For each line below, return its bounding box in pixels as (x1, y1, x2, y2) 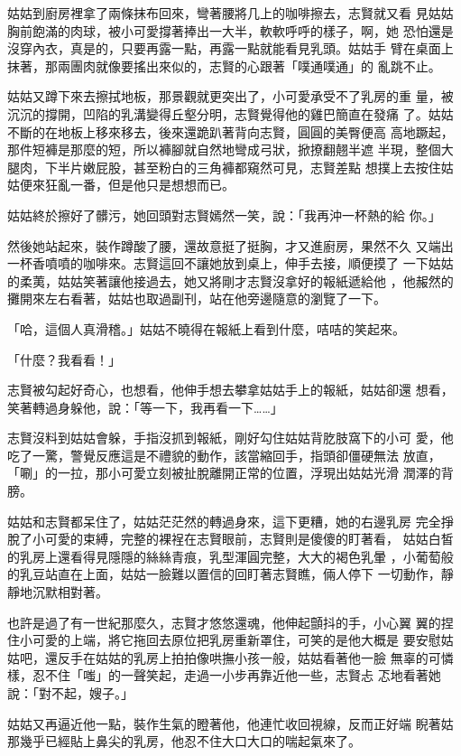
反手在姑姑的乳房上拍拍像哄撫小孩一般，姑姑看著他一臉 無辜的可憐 (57, 648, 454, 667)
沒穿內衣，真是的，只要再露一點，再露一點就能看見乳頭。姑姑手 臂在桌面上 (7, 39, 454, 58)
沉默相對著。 (32, 583, 108, 602)
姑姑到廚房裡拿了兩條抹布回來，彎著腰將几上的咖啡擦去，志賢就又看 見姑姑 (7, 4, 454, 22)
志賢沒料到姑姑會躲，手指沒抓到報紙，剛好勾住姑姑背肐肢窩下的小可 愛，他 (7, 428, 454, 447)
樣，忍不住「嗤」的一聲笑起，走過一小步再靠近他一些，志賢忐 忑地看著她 (7, 666, 441, 685)
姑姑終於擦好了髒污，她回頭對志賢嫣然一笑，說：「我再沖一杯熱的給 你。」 (7, 205, 441, 224)
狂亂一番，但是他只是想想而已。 (44, 175, 235, 194)
